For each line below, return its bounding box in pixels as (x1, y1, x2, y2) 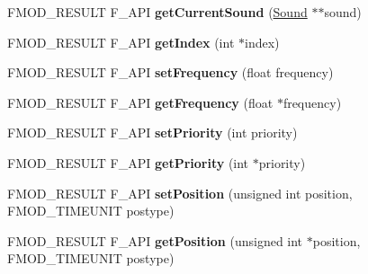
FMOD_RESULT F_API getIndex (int (7, 32, 235, 51)
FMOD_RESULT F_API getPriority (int (7, 153, 249, 172)
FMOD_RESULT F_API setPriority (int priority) (7, 123, 298, 142)
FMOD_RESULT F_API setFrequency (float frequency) (7, 63, 334, 82)
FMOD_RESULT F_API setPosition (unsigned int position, (7, 183, 353, 202)
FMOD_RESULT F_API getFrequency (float (7, 93, 274, 111)
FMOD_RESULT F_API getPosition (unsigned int (7, 231, 303, 250)
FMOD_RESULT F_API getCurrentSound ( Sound (7, 3, 308, 21)
